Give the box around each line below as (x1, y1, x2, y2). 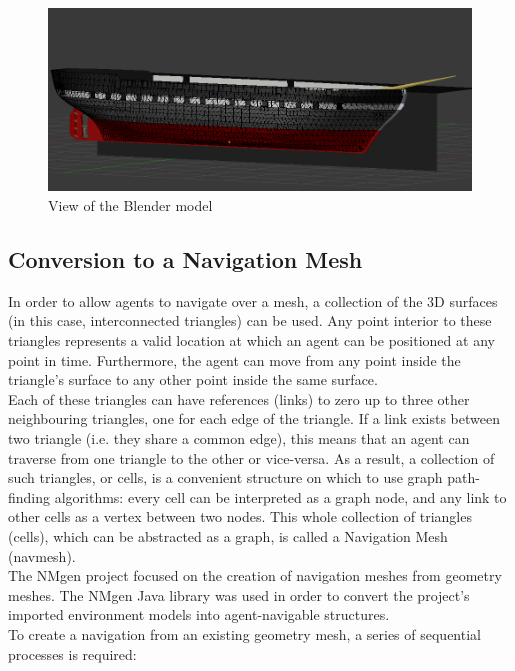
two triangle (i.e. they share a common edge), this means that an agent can (8, 427, 470, 448)
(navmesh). (8, 545, 76, 566)
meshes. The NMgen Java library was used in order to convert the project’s (8, 584, 470, 605)
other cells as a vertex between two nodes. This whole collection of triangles (8, 506, 472, 527)
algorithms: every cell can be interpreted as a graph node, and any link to (54, 486, 507, 507)
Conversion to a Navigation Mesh (8, 244, 363, 274)
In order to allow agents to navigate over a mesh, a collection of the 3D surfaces (8, 290, 498, 311)
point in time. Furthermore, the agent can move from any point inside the (8, 349, 461, 370)
